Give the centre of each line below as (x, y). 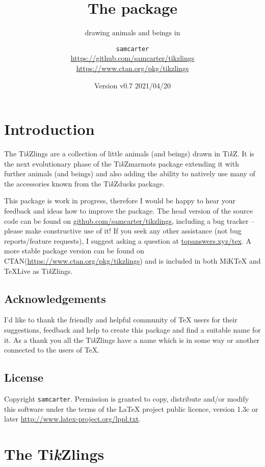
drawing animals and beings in (132, 32)
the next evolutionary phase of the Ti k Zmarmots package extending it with (122, 163)
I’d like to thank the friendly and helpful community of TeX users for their (121, 320)
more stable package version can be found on (74, 251)
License (24, 377)
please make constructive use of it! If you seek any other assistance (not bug (123, 231)
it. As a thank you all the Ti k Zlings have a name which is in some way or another (132, 340)
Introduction (49, 129)
